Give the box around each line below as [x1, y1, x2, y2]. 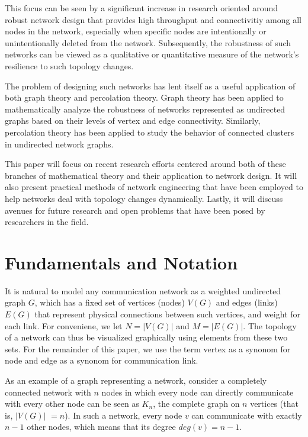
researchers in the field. [5, 216, 89, 228]
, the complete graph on [153, 397, 240, 410]
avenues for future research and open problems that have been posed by [5, 204, 265, 216]
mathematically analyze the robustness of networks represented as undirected [5, 102, 285, 115]
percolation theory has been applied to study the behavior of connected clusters [5, 126, 294, 138]
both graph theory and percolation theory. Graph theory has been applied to [5, 91, 284, 104]
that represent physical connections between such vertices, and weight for [34, 308, 300, 320]
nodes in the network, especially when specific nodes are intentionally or [5, 25, 267, 37]
